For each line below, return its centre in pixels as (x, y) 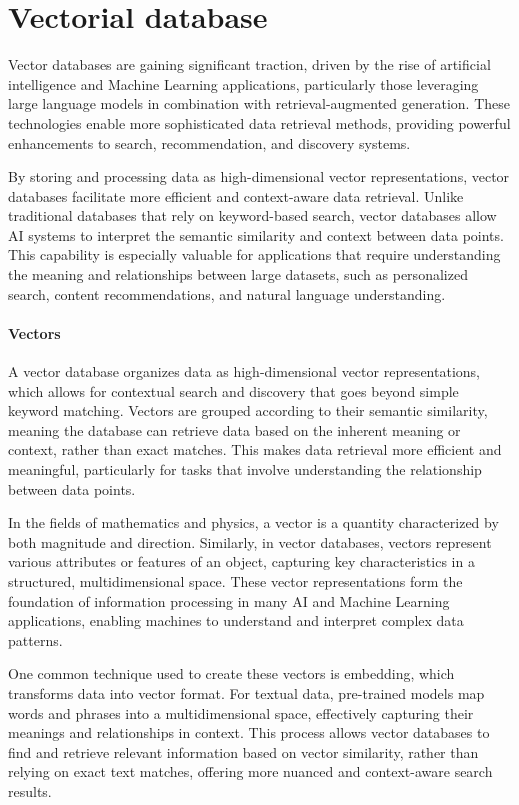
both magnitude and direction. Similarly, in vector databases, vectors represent (250, 541)
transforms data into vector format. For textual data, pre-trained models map (246, 692)
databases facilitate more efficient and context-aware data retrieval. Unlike (236, 195)
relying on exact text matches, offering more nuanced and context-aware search (250, 771)
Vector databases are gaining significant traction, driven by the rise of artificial (249, 64)
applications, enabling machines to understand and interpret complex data (236, 620)
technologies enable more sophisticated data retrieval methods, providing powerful (259, 122)
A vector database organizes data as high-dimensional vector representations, (244, 371)
